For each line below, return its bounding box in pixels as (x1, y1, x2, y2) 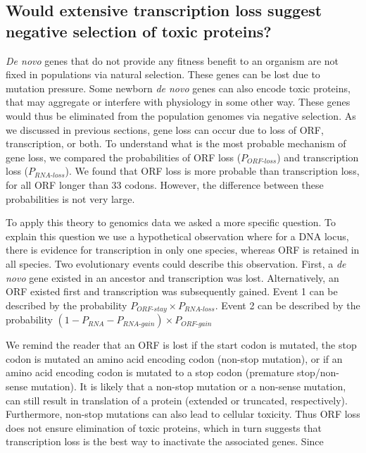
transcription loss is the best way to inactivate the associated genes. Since (6, 434, 324, 449)
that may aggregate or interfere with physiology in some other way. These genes (6, 94, 351, 109)
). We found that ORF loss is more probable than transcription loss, (65, 163, 360, 178)
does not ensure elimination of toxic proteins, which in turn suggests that (6, 420, 322, 435)
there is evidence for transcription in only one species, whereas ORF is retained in (6, 242, 360, 257)
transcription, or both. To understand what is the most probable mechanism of (6, 136, 346, 151)
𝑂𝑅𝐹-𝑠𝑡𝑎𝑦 (137, 306, 167, 314)
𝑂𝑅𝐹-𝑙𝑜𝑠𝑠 (247, 158, 277, 166)
